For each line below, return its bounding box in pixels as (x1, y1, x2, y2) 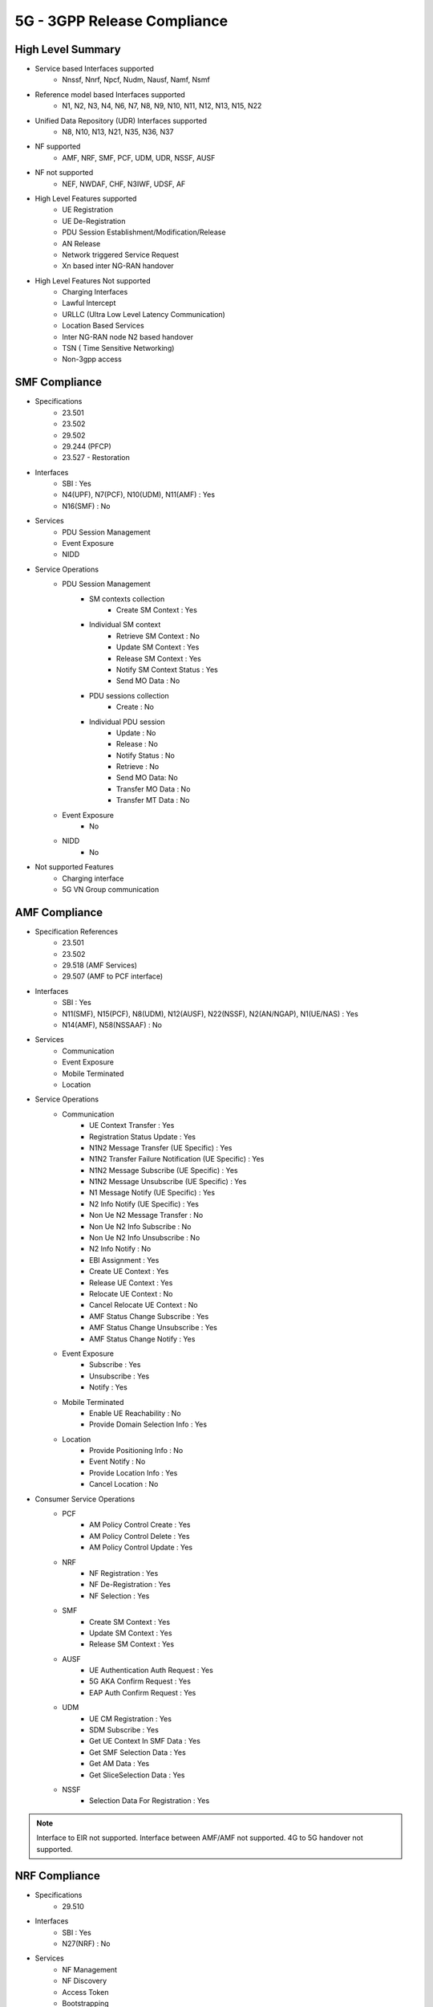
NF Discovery (62, 1976, 107, 1986)
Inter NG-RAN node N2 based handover (62, 332, 194, 341)
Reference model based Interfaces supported (34, 89, 186, 100)
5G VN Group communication (62, 884, 160, 894)
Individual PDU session (89, 717, 166, 727)
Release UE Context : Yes (89, 1277, 173, 1288)
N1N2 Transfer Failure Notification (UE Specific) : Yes (89, 1154, 265, 1164)
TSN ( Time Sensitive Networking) (62, 344, 175, 353)
